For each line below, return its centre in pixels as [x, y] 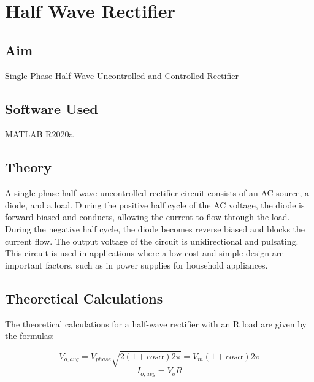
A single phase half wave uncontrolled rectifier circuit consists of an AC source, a [157, 193]
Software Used [52, 108]
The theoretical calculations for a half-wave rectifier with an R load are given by [156, 323]
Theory [29, 167]
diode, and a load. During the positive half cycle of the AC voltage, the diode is [155, 204]
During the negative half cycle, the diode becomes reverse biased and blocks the [155, 228]
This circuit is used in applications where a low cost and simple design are [144, 253]
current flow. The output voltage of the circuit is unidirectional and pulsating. [152, 241]
